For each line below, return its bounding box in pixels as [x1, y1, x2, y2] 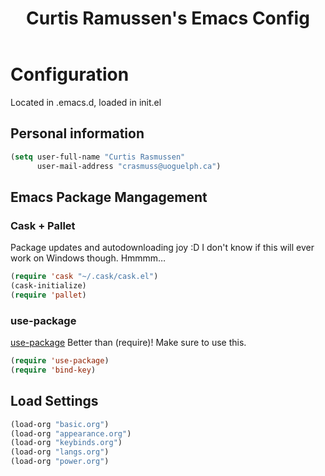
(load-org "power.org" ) [10, 457, 110, 467]
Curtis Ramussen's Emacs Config [26, 7, 310, 30]
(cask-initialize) [10, 281, 87, 291]
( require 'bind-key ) [10, 365, 97, 375]
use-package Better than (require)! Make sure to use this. [10, 337, 247, 349]
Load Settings [10, 393, 99, 410]
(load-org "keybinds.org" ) [10, 438, 123, 448]
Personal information [10, 125, 145, 142]
